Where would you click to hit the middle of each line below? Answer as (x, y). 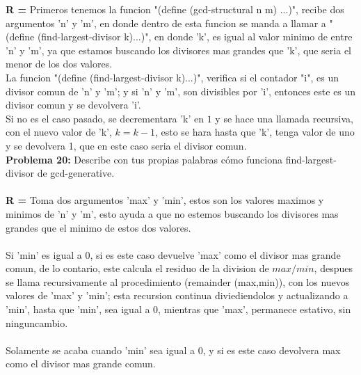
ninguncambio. (37, 322)
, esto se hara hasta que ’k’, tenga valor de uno (255, 132)
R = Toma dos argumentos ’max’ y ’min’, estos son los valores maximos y (165, 200)
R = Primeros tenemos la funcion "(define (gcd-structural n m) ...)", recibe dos (175, 9)
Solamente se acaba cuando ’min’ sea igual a (100, 350)
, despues (333, 268)
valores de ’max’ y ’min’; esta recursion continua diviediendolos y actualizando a (177, 295)
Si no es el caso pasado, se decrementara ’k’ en (105, 118)
